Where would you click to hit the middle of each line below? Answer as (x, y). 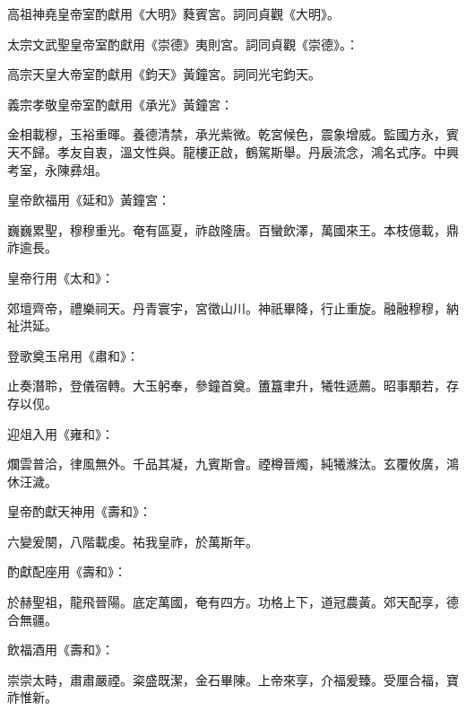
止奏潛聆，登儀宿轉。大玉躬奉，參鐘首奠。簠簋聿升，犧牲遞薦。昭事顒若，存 (233, 386)
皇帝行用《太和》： (60, 277)
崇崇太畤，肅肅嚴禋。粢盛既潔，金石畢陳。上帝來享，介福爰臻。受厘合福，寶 (233, 679)
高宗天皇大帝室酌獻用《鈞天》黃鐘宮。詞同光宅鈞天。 (164, 74)
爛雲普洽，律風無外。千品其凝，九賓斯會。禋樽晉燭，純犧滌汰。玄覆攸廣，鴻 (233, 464)
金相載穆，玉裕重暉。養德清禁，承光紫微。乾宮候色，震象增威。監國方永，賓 (233, 134)
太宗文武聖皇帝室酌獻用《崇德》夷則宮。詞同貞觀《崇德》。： (183, 44)
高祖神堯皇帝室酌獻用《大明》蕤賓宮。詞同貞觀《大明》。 (173, 13)
